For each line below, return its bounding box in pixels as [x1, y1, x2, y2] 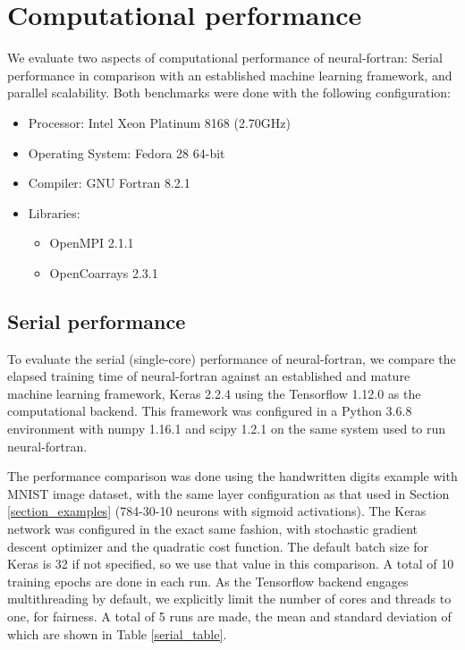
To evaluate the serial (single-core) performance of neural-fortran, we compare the [7, 349, 456, 367]
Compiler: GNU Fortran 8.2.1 [28, 173, 190, 192]
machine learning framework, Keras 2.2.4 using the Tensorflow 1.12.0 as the [7, 384, 421, 402]
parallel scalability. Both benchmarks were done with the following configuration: [7, 83, 451, 102]
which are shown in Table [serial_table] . [7, 624, 227, 643]
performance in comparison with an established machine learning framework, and [7, 65, 452, 84]
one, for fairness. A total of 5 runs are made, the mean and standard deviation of [7, 606, 452, 625]
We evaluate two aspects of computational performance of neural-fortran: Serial [7, 48, 443, 67]
